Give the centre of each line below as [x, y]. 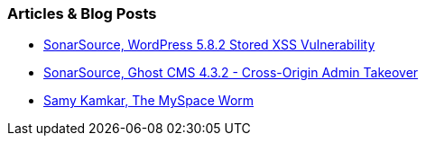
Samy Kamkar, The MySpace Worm [149, 101]
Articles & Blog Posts [82, 13]
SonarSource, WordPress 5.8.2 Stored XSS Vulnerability [209, 45]
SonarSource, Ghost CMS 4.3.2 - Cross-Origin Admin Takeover [231, 73]
